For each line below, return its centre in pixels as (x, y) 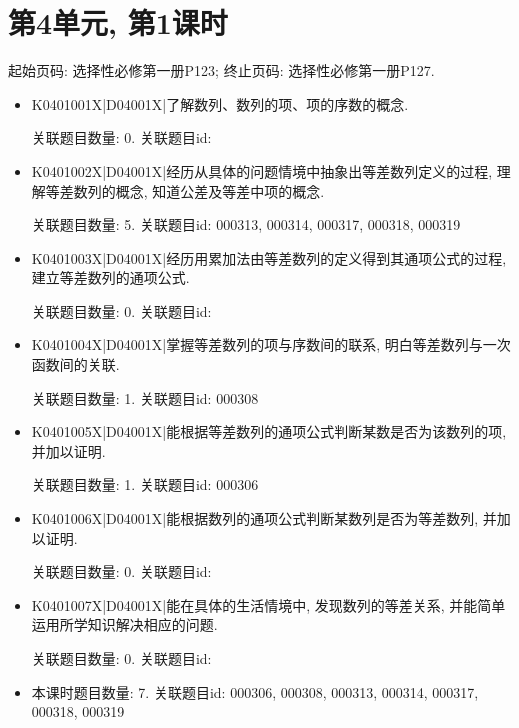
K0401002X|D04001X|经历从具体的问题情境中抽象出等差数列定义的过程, (262, 170)
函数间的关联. (75, 364)
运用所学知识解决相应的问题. (124, 624)
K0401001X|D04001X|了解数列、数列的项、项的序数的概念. (220, 103)
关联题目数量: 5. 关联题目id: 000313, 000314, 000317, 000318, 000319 (246, 224)
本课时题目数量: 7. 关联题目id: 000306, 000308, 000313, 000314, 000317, (255, 691)
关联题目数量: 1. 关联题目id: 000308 (145, 397)
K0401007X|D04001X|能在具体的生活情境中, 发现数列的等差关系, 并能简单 (268, 604)
